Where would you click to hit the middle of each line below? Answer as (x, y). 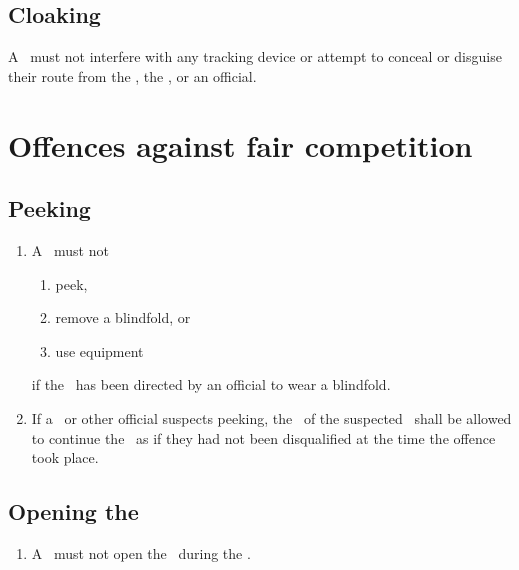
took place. (65, 457)
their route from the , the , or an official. (132, 75)
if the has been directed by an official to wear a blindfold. (211, 384)
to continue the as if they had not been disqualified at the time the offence (263, 437)
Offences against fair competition (240, 144)
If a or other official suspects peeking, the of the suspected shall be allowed (271, 417)
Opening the (73, 511)
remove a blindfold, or (123, 317)
